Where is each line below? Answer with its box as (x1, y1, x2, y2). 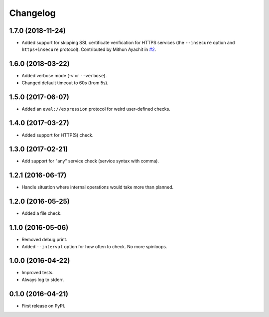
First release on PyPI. (21, 303, 66, 309)
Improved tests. (21, 270, 54, 276)
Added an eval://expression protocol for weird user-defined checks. (21, 106, 170, 112)
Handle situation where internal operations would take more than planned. (21, 184, 174, 190)
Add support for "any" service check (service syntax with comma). (21, 158, 159, 164)
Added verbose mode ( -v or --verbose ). (21, 73, 107, 79)
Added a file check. (21, 210, 62, 216)
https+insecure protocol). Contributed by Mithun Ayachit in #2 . (21, 46, 156, 52)
